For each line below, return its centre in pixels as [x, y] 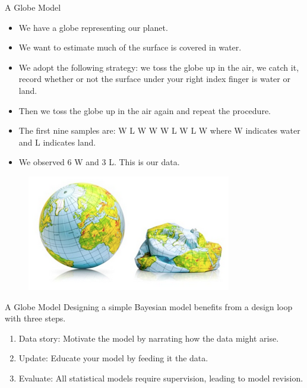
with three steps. [35, 318]
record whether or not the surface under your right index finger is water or [154, 79]
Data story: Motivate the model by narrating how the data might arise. [149, 338]
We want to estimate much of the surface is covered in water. [130, 47]
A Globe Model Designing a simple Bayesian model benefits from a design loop [149, 306]
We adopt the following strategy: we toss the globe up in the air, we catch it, [159, 67]
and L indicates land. [57, 142]
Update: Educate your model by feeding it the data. [113, 358]
